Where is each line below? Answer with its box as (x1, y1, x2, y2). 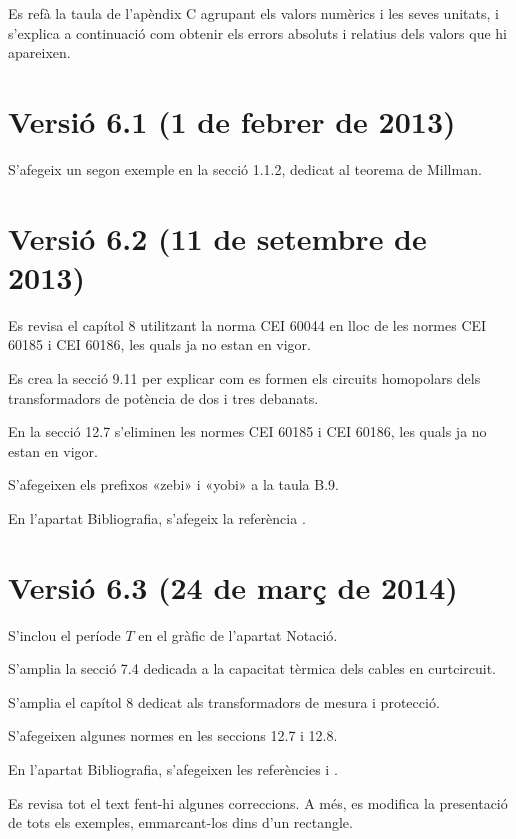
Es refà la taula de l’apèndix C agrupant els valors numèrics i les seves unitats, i (8, 3, 499, 23)
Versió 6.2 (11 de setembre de (8, 217, 427, 258)
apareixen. (8, 42, 71, 63)
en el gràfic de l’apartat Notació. (138, 624, 338, 645)
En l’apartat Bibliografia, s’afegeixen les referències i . (8, 759, 338, 780)
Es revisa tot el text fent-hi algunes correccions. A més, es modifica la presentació (8, 792, 508, 813)
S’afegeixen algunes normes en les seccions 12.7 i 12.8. (8, 725, 338, 746)
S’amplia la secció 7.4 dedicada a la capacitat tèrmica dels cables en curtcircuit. (8, 658, 496, 679)
